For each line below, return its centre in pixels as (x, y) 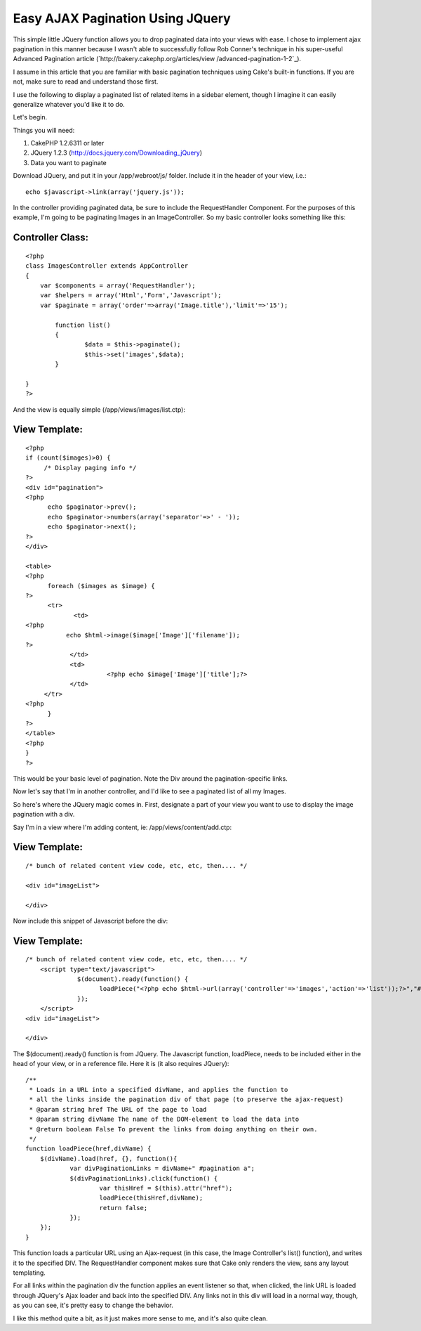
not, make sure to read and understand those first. (86, 82)
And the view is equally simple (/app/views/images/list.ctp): (99, 409)
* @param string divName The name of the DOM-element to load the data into (164, 1119)
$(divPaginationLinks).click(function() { (144, 1178)
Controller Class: (51, 238)
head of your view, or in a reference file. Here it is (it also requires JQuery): (121, 1064)
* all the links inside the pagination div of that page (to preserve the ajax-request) (186, 1099)
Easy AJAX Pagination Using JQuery (122, 18)
